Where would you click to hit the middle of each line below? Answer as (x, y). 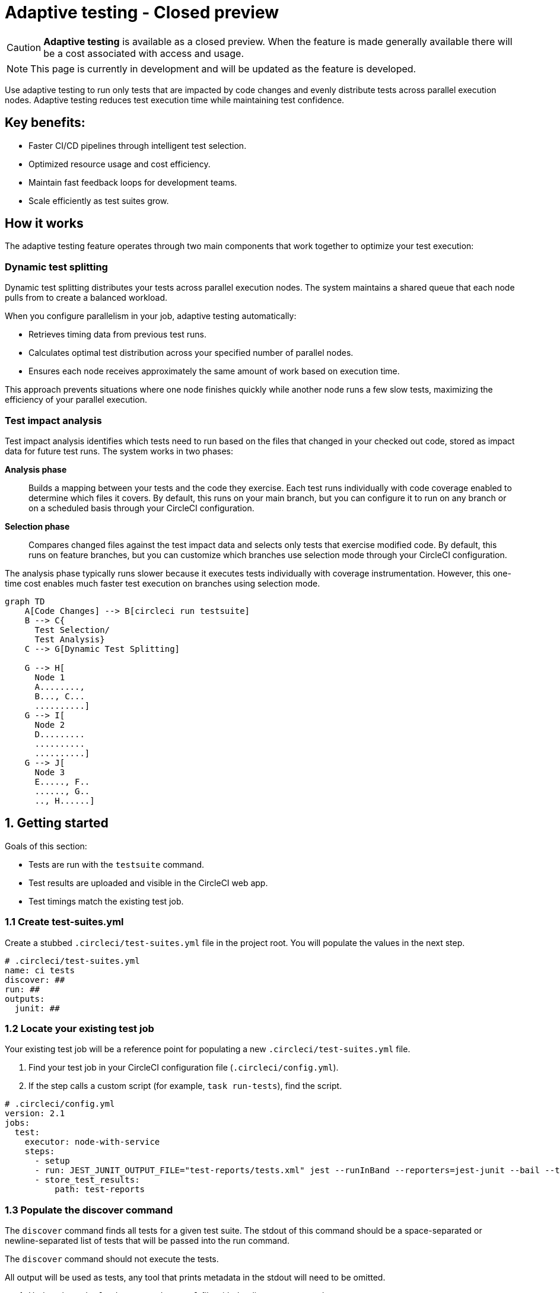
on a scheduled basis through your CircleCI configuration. (141, 508)
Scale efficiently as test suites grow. (99, 200)
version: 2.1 (35, 1114)
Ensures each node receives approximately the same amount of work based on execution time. (214, 371)
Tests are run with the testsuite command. (117, 864)
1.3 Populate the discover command (89, 1210)
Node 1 (50, 677)
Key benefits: (45, 123)
